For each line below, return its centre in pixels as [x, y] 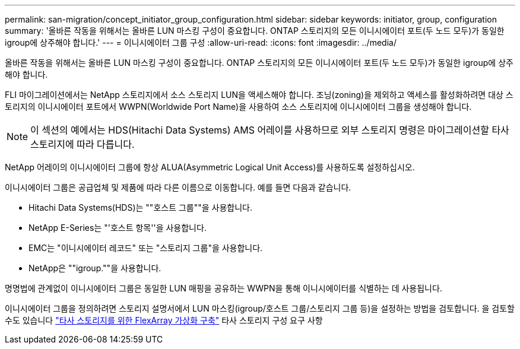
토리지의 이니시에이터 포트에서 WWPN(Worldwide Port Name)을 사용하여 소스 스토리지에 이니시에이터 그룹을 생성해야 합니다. [238, 107]
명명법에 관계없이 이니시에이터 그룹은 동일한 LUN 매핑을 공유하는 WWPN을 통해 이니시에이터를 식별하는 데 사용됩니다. [223, 288]
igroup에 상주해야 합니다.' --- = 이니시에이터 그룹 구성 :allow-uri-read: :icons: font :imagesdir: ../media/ [201, 42]
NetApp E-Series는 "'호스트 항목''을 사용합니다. [118, 228]
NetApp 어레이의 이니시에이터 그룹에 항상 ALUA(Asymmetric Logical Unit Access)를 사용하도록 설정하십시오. [210, 167]
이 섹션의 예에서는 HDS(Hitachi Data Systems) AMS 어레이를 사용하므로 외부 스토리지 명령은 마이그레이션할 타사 [270, 130]
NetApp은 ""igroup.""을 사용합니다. [95, 268]
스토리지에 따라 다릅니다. [83, 144]
